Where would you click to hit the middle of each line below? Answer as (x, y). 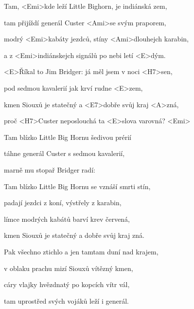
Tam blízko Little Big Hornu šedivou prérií (68, 137)
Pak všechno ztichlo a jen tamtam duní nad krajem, (81, 251)
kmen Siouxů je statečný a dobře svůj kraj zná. (74, 235)
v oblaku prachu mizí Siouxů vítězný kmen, (69, 268)
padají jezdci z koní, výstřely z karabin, (63, 203)
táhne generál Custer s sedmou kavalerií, (64, 153)
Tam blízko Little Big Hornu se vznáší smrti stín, (77, 186)
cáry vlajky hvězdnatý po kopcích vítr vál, (67, 284)
